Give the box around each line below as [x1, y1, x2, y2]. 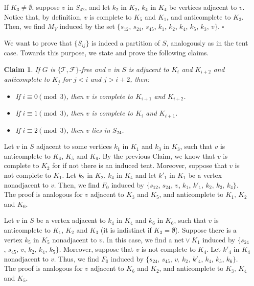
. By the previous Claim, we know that [98, 150, 215, 161]
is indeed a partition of [92, 37, 160, 48]
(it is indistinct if [100, 224, 152, 235]
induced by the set [59, 21, 115, 31]
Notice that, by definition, [4, 11, 82, 22]
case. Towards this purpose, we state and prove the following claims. [4, 48, 209, 58]
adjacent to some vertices [36, 141, 112, 151]
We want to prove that [4, 37, 72, 48]
